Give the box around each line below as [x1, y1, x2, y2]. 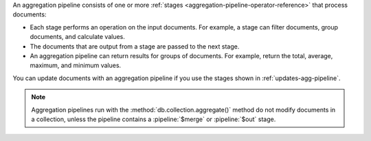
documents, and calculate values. [30, 33, 125, 41]
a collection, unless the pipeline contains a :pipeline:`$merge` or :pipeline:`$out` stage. [31, 115, 276, 123]
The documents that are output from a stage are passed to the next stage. [30, 42, 240, 51]
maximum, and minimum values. [30, 62, 122, 70]
